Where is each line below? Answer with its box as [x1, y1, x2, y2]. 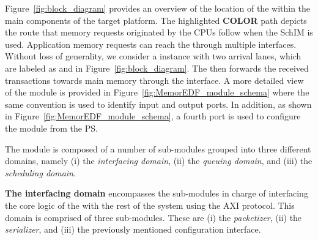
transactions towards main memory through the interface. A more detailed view [5, 73, 304, 86]
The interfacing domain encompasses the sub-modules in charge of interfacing [5, 187, 308, 200]
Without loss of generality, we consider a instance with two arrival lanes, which [5, 50, 301, 62]
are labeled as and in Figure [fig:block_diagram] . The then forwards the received [5, 61, 309, 74]
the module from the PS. [5, 121, 98, 134]
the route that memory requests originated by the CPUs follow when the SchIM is [5, 26, 313, 39]
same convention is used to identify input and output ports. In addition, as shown [5, 97, 312, 110]
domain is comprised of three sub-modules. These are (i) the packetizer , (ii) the [5, 211, 302, 223]
